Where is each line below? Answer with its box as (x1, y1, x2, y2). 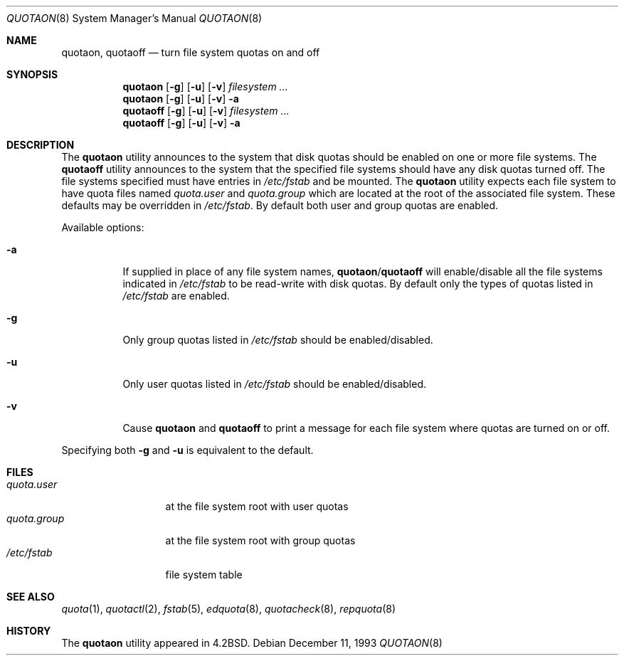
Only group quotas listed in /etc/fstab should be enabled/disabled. (122, 334, 433, 346)
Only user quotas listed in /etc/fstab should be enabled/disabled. (122, 378, 427, 390)
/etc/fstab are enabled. (122, 290, 230, 302)
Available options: (61, 221, 144, 233)
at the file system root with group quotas (165, 534, 356, 546)
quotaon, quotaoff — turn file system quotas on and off (61, 46, 320, 58)
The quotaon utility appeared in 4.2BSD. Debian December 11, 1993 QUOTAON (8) (61, 637, 443, 649)
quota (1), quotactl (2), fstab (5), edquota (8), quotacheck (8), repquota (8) (61, 603, 396, 615)
